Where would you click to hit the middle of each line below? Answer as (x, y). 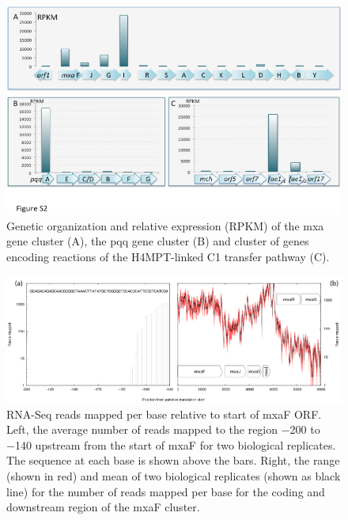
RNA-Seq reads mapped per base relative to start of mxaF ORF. (164, 414)
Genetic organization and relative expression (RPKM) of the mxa (165, 225)
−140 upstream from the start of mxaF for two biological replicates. (171, 444)
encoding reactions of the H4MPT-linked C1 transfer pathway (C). (168, 257)
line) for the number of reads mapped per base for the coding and (166, 491)
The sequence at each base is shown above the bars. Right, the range (173, 460)
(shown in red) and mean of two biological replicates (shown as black (174, 476)
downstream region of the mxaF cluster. (103, 507)
